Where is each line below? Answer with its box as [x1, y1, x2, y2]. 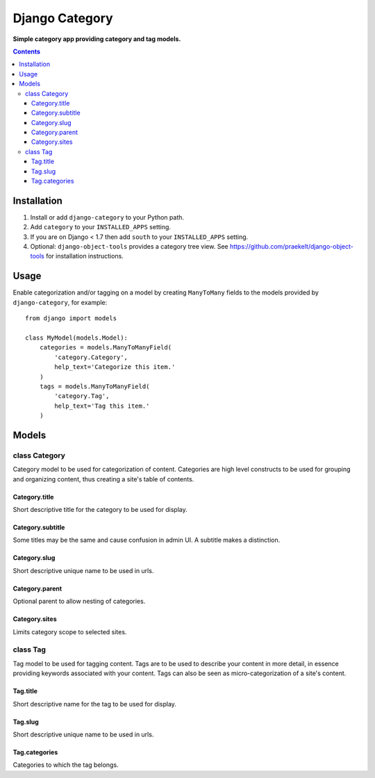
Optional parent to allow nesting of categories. [12, 597, 146, 606]
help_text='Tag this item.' [54, 402, 150, 410]
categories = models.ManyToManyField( [39, 344, 172, 351]
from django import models [25, 315, 117, 322]
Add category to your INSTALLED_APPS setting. [30, 223, 172, 231]
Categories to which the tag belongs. [12, 761, 119, 769]
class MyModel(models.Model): [25, 333, 128, 342]
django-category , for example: [12, 298, 108, 306]
